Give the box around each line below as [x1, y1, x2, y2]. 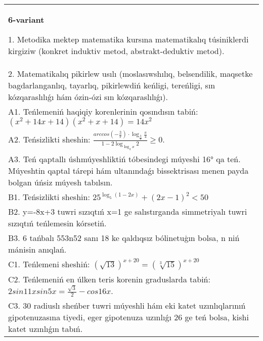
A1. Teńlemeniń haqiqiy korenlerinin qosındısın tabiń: [8, 106, 198, 117]
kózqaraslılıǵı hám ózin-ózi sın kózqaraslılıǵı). [8, 91, 168, 103]
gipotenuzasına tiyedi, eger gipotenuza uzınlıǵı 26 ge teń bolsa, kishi [8, 311, 249, 323]
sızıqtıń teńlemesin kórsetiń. [8, 217, 107, 229]
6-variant [8, 14, 45, 25]
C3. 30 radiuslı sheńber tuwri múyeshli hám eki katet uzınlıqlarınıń [8, 300, 246, 312]
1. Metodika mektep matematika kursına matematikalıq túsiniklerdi [8, 33, 249, 45]
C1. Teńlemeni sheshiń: [8, 258, 90, 270]
